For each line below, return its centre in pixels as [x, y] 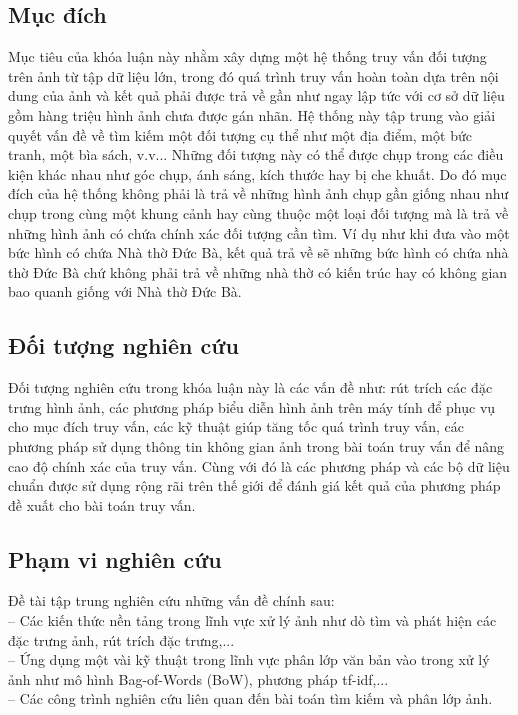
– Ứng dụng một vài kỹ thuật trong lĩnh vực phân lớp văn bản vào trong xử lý [249, 659]
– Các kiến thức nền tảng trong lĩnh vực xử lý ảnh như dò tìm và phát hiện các [252, 620]
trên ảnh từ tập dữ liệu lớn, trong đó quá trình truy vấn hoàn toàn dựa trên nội [253, 75]
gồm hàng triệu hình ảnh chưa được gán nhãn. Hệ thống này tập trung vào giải [252, 114]
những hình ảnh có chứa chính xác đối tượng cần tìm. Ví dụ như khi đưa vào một [259, 232]
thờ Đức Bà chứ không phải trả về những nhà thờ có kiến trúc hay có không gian [258, 271]
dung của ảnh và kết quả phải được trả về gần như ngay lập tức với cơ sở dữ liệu [256, 95]
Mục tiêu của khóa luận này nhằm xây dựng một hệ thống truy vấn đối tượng [247, 56]
